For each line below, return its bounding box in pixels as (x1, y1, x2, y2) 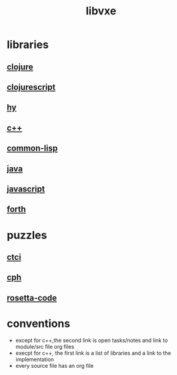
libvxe (86, 4, 117, 18)
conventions (7, 316, 71, 330)
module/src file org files (15, 343, 74, 350)
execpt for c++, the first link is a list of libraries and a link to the (15, 349, 171, 356)
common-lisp (7, 143, 58, 153)
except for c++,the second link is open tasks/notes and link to (15, 337, 168, 344)
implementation (15, 355, 54, 363)
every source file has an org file (15, 362, 94, 369)
